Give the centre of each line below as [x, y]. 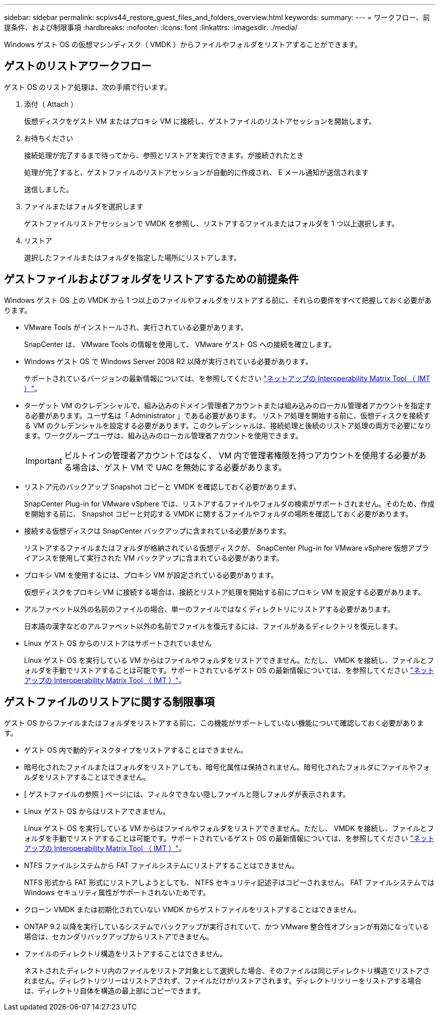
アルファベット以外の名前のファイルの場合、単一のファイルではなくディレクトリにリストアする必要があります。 [209, 609]
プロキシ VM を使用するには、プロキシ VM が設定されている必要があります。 [151, 575]
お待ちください [49, 138]
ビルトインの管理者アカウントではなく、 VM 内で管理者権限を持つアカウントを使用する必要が [241, 455]
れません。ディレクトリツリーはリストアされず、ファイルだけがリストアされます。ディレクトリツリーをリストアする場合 [223, 980]
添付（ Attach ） [51, 104]
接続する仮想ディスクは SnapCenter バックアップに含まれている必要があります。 [157, 531]
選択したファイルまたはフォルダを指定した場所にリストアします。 [133, 257]
